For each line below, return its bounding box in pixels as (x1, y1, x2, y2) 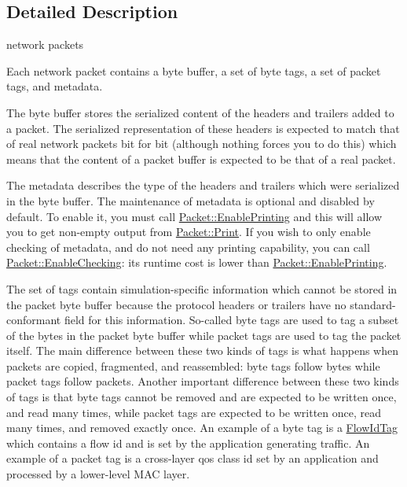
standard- (350, 296, 396, 312)
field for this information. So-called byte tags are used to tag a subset (64, 312, 399, 328)
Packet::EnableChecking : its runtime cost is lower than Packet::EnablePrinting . (6, 254, 387, 271)
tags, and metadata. (6, 78, 103, 94)
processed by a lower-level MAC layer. (6, 466, 190, 482)
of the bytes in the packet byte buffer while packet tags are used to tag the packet (6, 327, 401, 343)
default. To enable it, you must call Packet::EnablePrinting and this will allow (6, 208, 383, 224)
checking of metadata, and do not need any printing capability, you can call (6, 238, 370, 255)
